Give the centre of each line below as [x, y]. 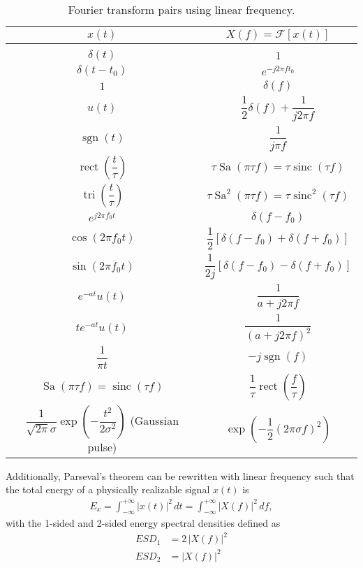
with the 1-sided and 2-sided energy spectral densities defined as [143, 523]
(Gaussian [155, 420]
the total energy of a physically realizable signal [108, 489]
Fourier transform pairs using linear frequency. [181, 9]
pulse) [102, 446]
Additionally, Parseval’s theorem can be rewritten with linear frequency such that [180, 475]
